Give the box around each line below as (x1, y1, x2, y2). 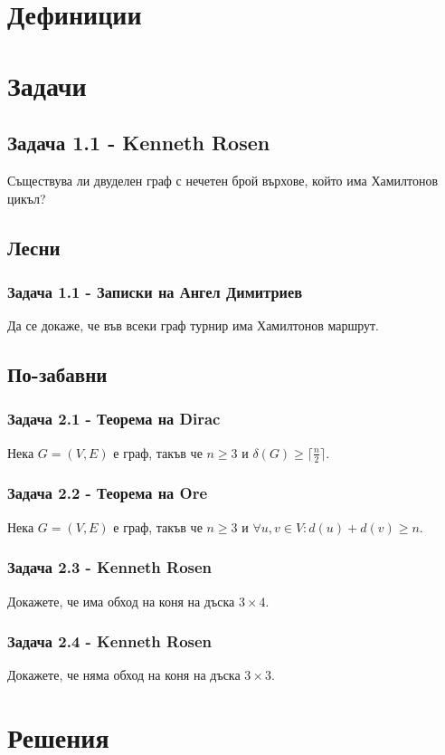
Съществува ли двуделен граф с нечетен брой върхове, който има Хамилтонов (7, 170, 439, 189)
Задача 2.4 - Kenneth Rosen (7, 630, 213, 653)
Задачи (7, 66, 87, 103)
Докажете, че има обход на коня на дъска (7, 591, 235, 610)
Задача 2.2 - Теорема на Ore (7, 482, 208, 504)
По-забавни (7, 360, 108, 388)
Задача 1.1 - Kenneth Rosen (7, 129, 270, 157)
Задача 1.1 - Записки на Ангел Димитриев (7, 280, 303, 302)
